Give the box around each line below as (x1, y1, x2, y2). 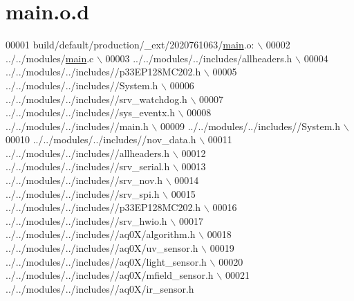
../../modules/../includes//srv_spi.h (6, 186, 160, 201)
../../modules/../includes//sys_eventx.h (6, 105, 175, 120)
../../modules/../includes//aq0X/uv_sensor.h (6, 241, 198, 255)
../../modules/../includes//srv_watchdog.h (6, 91, 187, 106)
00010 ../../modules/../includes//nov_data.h (6, 132, 196, 147)
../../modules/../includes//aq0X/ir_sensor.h (6, 281, 194, 295)
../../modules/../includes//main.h (6, 118, 149, 133)
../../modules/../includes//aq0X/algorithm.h (6, 227, 196, 241)
